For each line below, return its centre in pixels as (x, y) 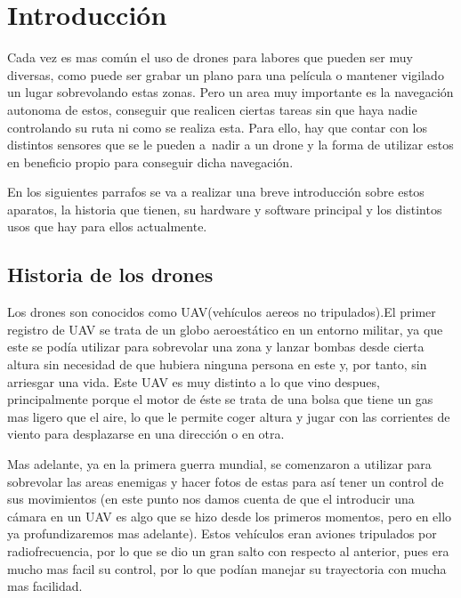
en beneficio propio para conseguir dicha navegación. (150, 162)
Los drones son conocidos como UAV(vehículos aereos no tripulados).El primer (222, 312)
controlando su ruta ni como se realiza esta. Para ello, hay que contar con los (217, 127)
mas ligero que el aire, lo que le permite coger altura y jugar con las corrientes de (229, 416)
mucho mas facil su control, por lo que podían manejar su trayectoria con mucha (227, 568)
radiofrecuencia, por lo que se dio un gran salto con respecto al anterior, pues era (228, 550)
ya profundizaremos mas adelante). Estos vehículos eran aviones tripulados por (222, 533)
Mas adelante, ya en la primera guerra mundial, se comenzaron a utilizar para (219, 464)
